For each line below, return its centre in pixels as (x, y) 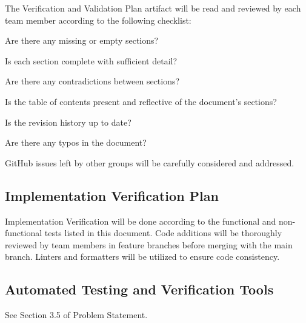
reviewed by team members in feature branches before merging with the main (149, 244)
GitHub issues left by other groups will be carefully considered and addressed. (150, 162)
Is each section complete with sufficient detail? (91, 60)
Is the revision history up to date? (68, 122)
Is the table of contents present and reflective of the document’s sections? (141, 101)
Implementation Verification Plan (112, 195)
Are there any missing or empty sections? (82, 40)
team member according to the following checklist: (98, 20)
